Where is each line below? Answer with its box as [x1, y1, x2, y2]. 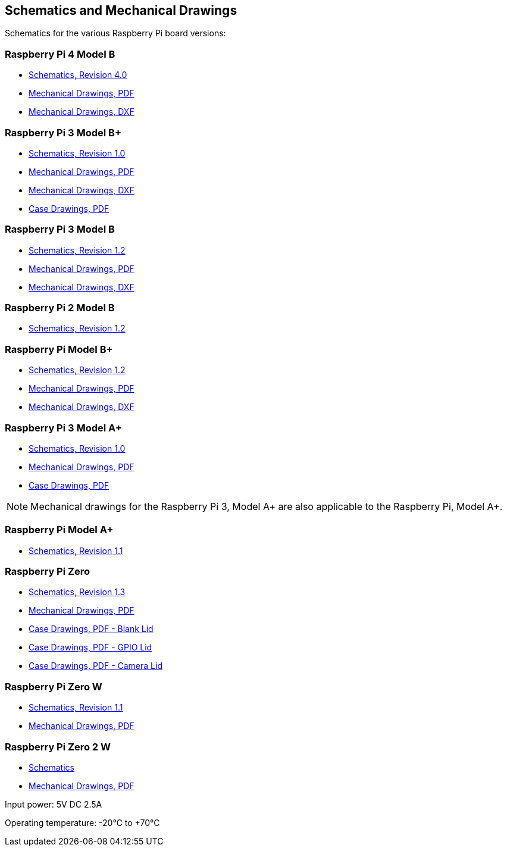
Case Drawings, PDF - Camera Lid [29, 661, 162, 671]
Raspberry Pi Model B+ [5, 343, 113, 355]
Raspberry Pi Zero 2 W [5, 740, 111, 753]
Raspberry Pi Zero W [5, 680, 102, 693]
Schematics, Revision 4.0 [29, 70, 127, 80]
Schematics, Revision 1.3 [29, 587, 126, 597]
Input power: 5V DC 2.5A [5, 799, 102, 809]
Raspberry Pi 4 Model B [5, 48, 115, 60]
